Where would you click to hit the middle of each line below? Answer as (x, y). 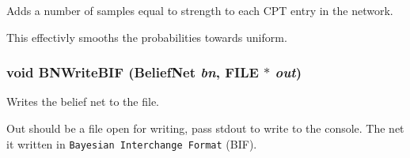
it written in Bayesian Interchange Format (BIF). (132, 143)
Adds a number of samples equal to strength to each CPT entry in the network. (200, 10)
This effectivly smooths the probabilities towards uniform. (147, 37)
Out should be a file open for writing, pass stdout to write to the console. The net (205, 128)
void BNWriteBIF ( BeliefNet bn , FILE (133, 72)
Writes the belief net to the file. (83, 102)
